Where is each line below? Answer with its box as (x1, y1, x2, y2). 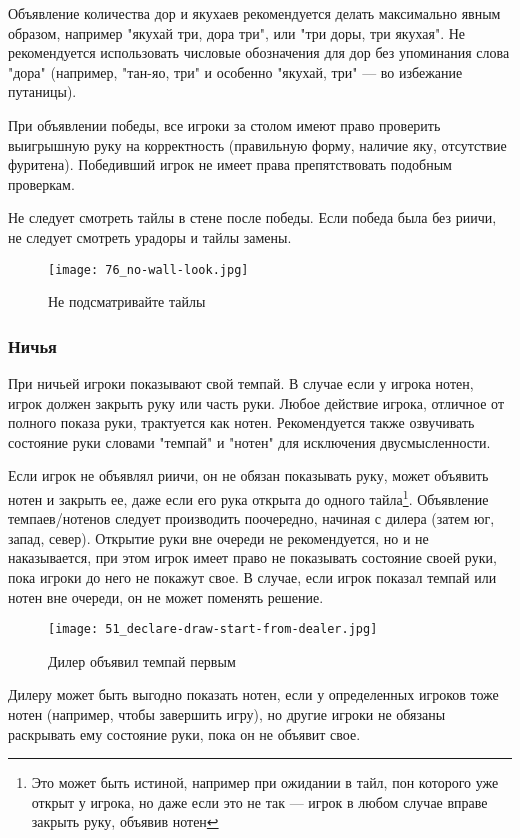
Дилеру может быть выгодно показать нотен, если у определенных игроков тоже (8, 684, 499, 705)
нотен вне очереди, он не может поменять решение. (8, 586, 324, 607)
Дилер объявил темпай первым (48, 650, 236, 671)
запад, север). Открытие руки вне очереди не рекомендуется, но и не (8, 527, 429, 548)
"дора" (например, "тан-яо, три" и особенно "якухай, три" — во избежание (8, 61, 463, 82)
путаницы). (8, 81, 77, 102)
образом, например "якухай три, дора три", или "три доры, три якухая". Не (8, 22, 466, 43)
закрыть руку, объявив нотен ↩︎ (31, 811, 219, 832)
